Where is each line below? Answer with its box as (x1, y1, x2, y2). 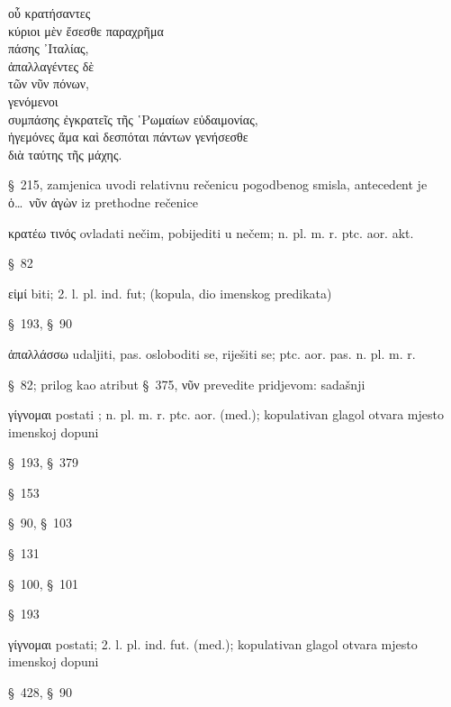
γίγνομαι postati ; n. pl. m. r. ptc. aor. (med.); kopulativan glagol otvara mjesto (8, 405, 444, 424)
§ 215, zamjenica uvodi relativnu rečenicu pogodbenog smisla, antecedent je (8, 175, 428, 194)
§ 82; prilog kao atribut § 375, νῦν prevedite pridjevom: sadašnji (8, 374, 365, 393)
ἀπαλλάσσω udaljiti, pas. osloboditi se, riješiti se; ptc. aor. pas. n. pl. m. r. (8, 344, 416, 363)
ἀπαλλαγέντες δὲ (8, 56, 95, 75)
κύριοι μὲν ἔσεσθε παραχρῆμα (8, 21, 164, 40)
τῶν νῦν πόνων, (8, 74, 89, 93)
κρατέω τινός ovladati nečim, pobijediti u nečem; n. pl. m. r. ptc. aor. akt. (8, 223, 414, 242)
